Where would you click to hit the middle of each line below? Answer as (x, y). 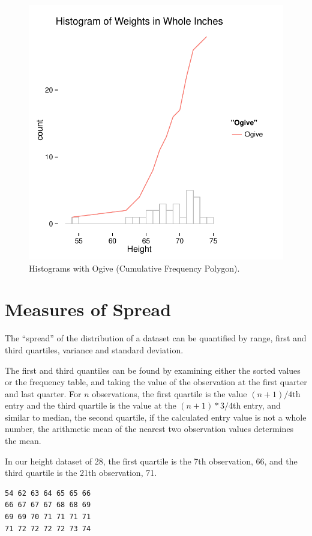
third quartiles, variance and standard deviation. (94, 349)
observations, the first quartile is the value (169, 393)
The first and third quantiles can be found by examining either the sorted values (153, 370)
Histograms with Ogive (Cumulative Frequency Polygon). (134, 268)
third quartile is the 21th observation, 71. (81, 473)
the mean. (23, 441)
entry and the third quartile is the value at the (91, 405)
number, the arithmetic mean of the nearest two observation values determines (149, 429)
